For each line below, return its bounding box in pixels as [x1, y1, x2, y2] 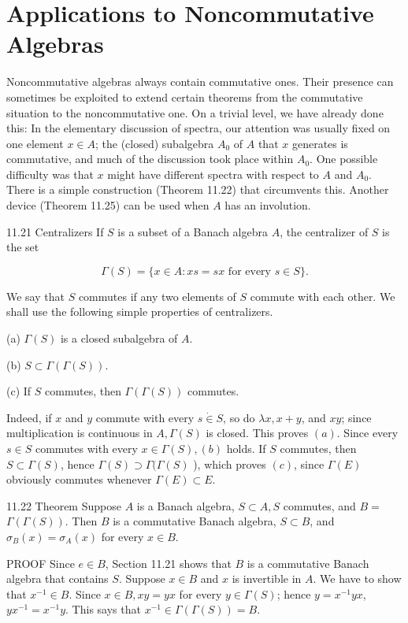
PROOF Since [6, 554, 75, 571]
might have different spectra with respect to [107, 165, 319, 182]
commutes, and [283, 497, 356, 514]
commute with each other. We [250, 287, 395, 304]
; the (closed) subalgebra [95, 135, 214, 151]
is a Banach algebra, [136, 497, 235, 514]
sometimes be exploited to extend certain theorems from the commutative [6, 88, 363, 105]
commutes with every [35, 440, 138, 456]
